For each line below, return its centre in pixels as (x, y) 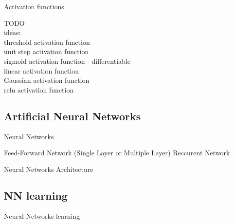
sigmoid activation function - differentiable (67, 61)
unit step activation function (46, 51)
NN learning (36, 195)
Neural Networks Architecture (49, 169)
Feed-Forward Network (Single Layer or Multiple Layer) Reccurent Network (117, 153)
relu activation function (39, 89)
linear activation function (42, 70)
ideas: (12, 32)
